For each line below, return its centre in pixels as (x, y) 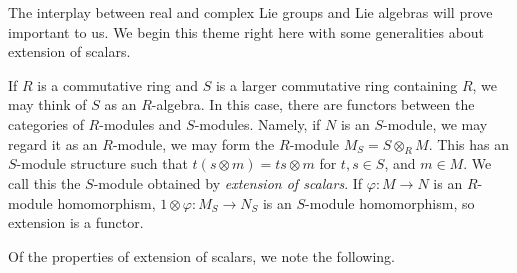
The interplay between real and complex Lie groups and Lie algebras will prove (250, 12)
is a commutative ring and (118, 84)
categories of (46, 123)
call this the (44, 182)
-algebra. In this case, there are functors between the (313, 104)
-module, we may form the (193, 143)
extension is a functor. (76, 222)
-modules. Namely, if (257, 123)
